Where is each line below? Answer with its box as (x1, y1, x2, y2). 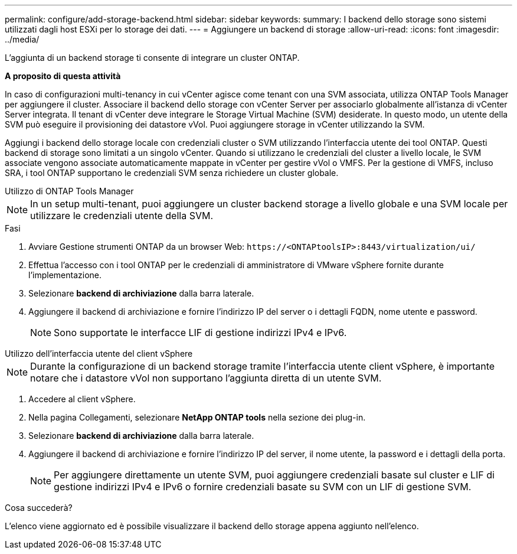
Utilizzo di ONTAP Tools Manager (5, 186, 134, 196)
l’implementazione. (28, 270, 102, 280)
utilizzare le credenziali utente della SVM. (30, 210, 214, 221)
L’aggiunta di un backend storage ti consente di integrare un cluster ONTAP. (5, 53, 300, 63)
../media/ (5, 34, 40, 44)
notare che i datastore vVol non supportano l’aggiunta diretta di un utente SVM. (30, 372, 382, 384)
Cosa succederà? (5, 503, 73, 513)
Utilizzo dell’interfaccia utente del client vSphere (5, 348, 193, 359)
